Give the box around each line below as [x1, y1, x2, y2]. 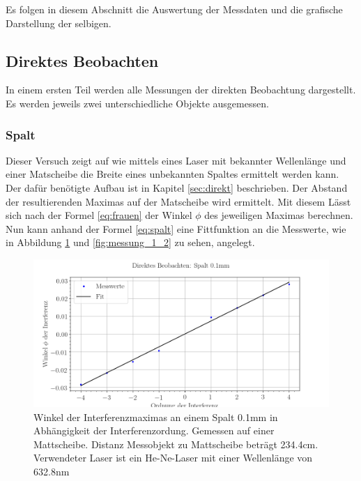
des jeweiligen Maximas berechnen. [204, 208, 353, 222]
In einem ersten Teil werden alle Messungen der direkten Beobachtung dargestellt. [6, 82, 356, 97]
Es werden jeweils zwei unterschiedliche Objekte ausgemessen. [6, 96, 269, 110]
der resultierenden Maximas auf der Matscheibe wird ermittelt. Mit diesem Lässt [6, 194, 351, 208]
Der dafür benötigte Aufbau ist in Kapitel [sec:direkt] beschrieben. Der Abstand [6, 180, 348, 194]
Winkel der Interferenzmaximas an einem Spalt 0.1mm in [33, 409, 278, 424]
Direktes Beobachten [6, 49, 159, 71]
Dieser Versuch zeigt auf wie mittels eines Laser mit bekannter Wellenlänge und [6, 153, 346, 167]
